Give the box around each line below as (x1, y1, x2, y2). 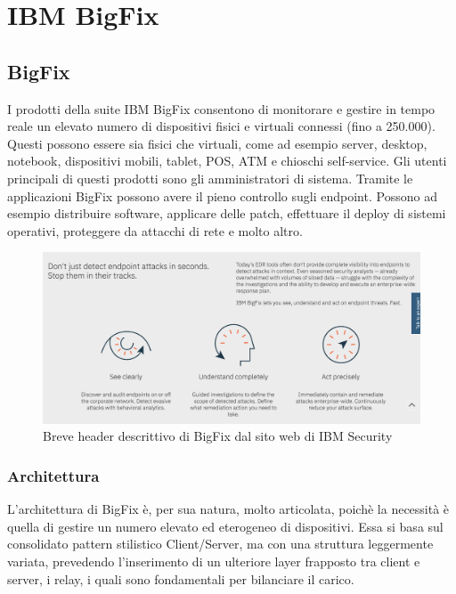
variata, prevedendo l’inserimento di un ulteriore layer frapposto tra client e (7, 552, 420, 571)
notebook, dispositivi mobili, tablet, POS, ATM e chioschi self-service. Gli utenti (7, 151, 447, 170)
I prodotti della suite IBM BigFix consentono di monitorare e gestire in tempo (7, 99, 436, 118)
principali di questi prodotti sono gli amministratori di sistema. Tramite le (7, 168, 413, 187)
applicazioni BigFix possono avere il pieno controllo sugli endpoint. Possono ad (7, 186, 437, 205)
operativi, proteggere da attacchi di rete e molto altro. (7, 221, 303, 240)
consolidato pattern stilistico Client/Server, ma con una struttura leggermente (7, 534, 434, 553)
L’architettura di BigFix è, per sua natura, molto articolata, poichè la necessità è (7, 500, 450, 518)
